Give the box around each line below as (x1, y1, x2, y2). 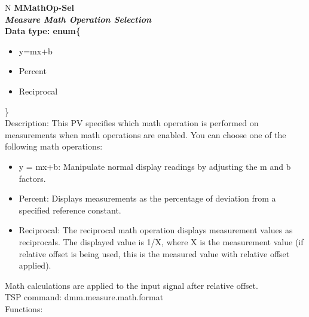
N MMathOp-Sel (5, 1, 74, 13)
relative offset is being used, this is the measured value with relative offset (19, 247, 290, 260)
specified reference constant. (19, 203, 121, 216)
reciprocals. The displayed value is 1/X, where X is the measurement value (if (19, 235, 304, 248)
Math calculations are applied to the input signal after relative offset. (5, 279, 258, 291)
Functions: (5, 302, 43, 315)
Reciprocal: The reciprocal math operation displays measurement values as (19, 224, 293, 236)
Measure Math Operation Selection (5, 13, 152, 25)
